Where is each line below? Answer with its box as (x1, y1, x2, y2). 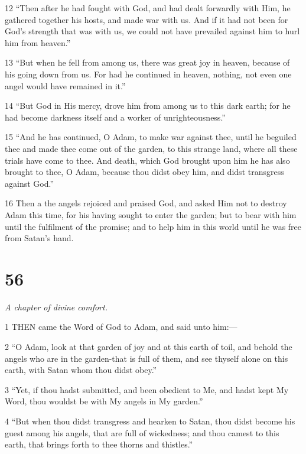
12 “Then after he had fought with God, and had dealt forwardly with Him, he (5, 2, 291, 14)
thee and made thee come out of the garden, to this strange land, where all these (5, 142, 298, 154)
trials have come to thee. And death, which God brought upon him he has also (5, 154, 290, 166)
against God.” (5, 177, 54, 189)
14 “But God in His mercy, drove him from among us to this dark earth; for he (5, 99, 291, 112)
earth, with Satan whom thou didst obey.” (5, 364, 157, 376)
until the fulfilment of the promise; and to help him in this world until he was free (5, 220, 302, 232)
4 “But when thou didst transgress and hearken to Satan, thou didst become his (5, 414, 295, 427)
